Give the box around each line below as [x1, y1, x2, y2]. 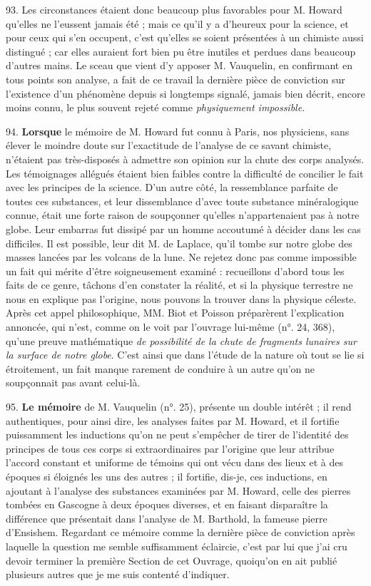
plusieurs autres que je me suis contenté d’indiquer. [6, 567, 230, 582]
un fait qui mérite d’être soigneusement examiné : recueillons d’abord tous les [6, 263, 345, 278]
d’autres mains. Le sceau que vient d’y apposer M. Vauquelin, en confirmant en [6, 58, 352, 73]
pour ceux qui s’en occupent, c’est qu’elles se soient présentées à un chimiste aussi [6, 30, 364, 45]
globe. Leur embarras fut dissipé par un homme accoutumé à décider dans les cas [6, 221, 361, 236]
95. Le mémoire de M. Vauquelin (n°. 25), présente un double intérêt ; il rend [6, 399, 352, 414]
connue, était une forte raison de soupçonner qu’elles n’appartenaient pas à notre [6, 207, 360, 222]
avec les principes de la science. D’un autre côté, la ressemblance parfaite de [6, 180, 338, 195]
